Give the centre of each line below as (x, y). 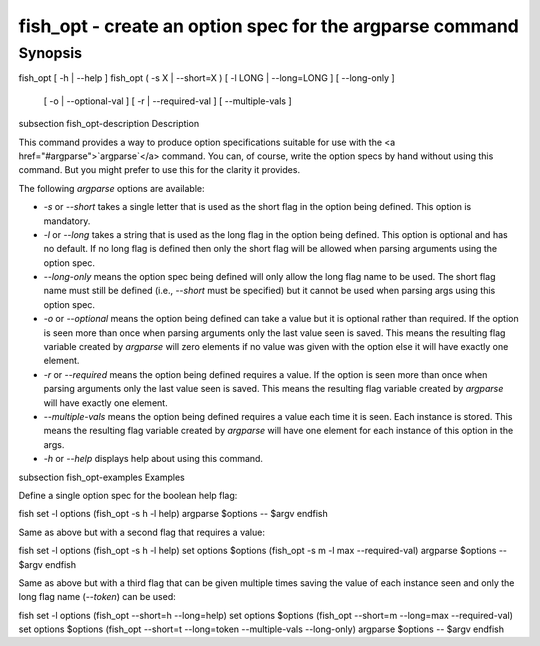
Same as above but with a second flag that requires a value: (141, 532)
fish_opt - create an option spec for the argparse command (269, 26)
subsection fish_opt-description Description (109, 124)
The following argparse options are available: (111, 188)
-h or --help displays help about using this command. (153, 459)
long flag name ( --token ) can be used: (97, 597)
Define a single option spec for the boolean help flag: (128, 495)
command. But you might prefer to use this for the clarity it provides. (159, 170)
